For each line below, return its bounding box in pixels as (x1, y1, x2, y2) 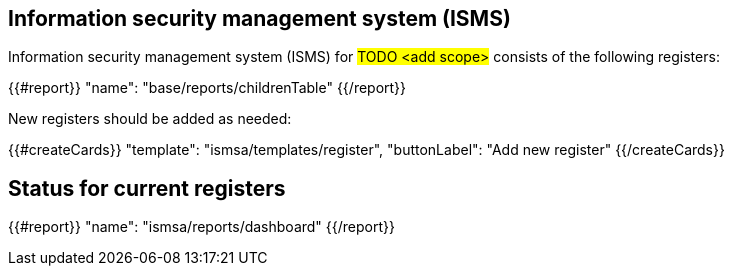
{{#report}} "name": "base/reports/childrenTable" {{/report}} (8, 79, 407, 97)
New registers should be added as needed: (8, 110, 292, 128)
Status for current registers (8, 175, 286, 201)
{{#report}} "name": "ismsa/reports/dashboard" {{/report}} (8, 218, 395, 236)
